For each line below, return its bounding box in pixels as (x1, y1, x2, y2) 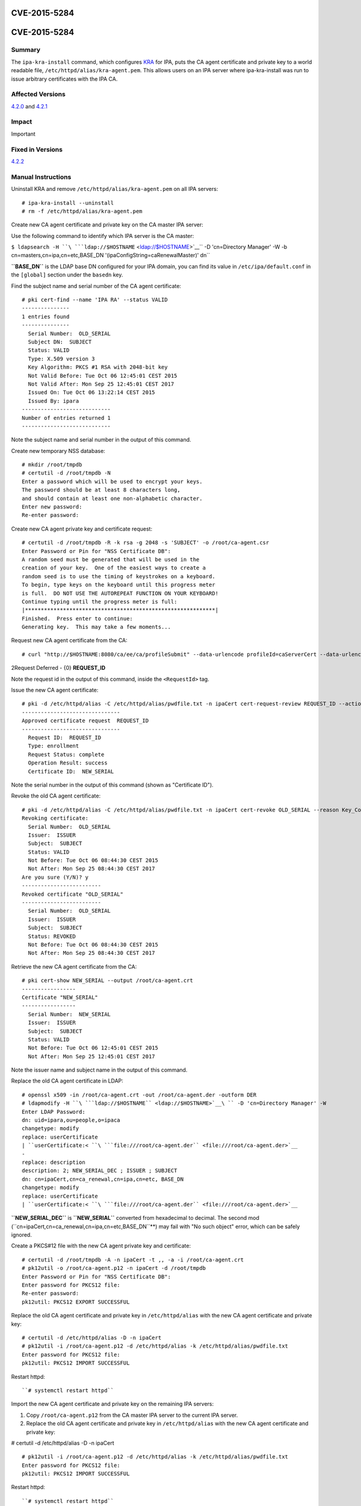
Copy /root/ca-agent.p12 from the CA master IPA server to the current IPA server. (26, 1411, 238, 1419)
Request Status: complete (28, 751, 105, 758)
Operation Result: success (28, 760, 108, 766)
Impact (11, 117, 32, 126)
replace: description (22, 1158, 85, 1166)
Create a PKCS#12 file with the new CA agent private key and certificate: (11, 1242, 191, 1249)
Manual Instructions (11, 172, 72, 181)
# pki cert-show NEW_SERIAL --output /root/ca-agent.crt (22, 977, 194, 984)
